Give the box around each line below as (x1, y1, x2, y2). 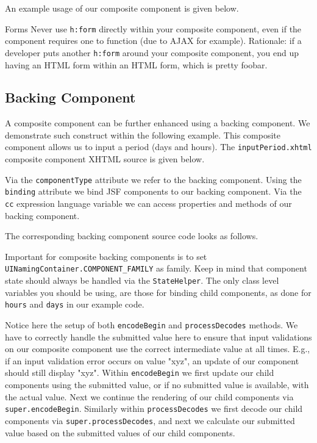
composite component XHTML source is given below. (5, 153, 205, 165)
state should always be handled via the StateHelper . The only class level (5, 274, 279, 287)
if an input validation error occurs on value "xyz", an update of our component (5, 354, 299, 367)
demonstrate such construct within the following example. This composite (5, 128, 280, 141)
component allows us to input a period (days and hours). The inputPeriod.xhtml (5, 140, 312, 153)
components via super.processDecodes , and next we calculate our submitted (5, 414, 295, 427)
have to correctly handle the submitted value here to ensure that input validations (5, 330, 312, 343)
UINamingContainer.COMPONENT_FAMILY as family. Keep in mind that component (5, 262, 307, 275)
